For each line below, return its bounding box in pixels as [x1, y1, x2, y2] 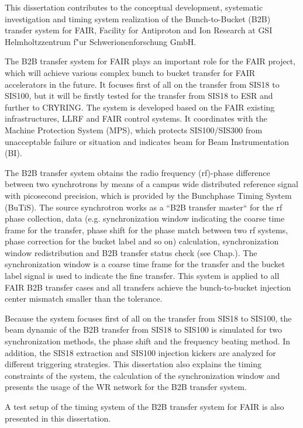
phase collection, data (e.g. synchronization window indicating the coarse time [5, 212, 285, 225]
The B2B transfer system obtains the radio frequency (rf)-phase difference [5, 166, 270, 178]
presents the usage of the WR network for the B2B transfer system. [5, 381, 247, 393]
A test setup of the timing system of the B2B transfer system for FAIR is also [5, 401, 284, 412]
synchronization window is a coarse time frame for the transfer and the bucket [5, 258, 285, 270]
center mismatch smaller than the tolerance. [5, 292, 163, 305]
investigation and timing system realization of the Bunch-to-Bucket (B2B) [5, 12, 271, 25]
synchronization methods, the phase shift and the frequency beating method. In [5, 335, 291, 347]
